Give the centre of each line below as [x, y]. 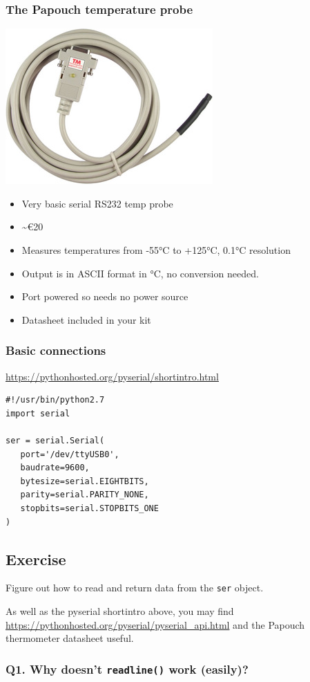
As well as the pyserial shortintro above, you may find [120, 610]
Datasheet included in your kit [86, 319]
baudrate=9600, [55, 468]
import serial [38, 413]
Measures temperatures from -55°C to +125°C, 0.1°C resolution [156, 250]
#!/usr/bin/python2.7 [55, 400]
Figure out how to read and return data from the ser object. [135, 588]
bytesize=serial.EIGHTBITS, [85, 481]
